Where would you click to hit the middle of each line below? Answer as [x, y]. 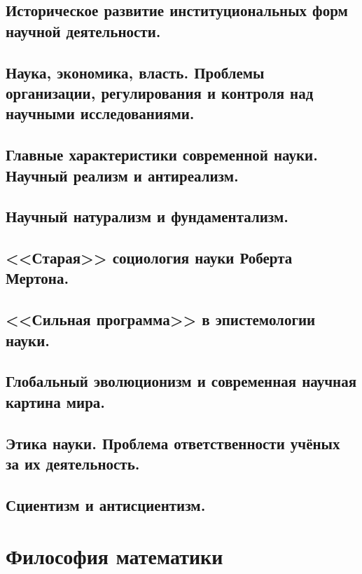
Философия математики [114, 556]
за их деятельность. [73, 463]
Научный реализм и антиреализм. [122, 175]
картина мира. [56, 401]
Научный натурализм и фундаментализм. [147, 216]
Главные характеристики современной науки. [162, 155]
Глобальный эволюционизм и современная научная [181, 381]
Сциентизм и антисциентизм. [106, 504]
